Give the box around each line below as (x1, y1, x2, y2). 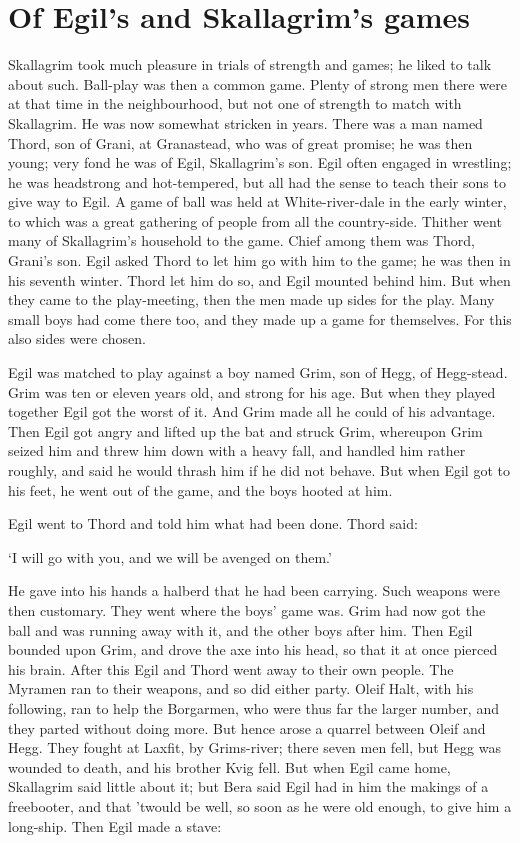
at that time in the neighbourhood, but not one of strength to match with (8, 93, 462, 114)
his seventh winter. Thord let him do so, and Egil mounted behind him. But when (8, 269, 511, 290)
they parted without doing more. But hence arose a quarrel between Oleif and (8, 717, 486, 738)
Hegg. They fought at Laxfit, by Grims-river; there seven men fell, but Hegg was (8, 737, 501, 758)
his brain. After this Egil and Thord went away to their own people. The (8, 658, 454, 679)
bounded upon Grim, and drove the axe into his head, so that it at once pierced (8, 639, 498, 660)
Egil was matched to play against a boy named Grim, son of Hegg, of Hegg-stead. (8, 362, 508, 383)
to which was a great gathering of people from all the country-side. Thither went (8, 210, 502, 231)
